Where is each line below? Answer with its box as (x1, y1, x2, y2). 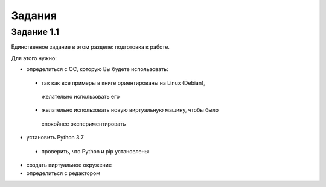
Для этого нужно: (11, 54, 57, 61)
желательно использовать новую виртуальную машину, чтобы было (41, 106, 219, 114)
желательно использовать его (41, 93, 120, 100)
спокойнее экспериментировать (41, 120, 126, 127)
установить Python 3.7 (26, 134, 84, 141)
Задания (11, 9, 57, 22)
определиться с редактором (26, 170, 101, 177)
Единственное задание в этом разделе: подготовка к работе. (11, 43, 170, 51)
